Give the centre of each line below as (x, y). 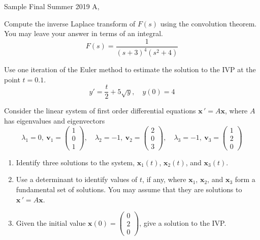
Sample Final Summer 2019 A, (52, 6)
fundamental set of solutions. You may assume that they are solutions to (129, 189)
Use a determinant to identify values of (77, 179)
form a (245, 179)
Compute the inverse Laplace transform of (70, 23)
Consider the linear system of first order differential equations (100, 111)
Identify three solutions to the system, (75, 162)
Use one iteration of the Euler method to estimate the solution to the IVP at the (130, 69)
